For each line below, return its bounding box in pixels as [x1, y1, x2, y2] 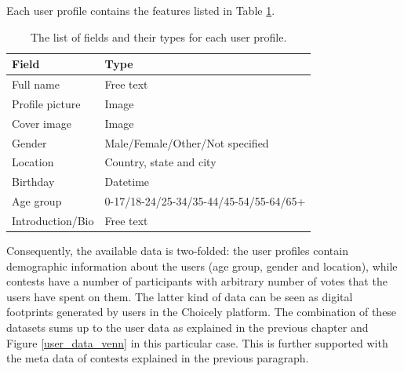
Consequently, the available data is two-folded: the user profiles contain [6, 242, 348, 259]
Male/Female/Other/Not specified [104, 134, 269, 151]
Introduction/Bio [12, 212, 94, 228]
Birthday [12, 173, 55, 190]
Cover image [12, 115, 71, 131]
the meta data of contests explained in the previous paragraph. [6, 350, 309, 366]
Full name [12, 76, 60, 93]
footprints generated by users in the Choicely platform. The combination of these [6, 304, 397, 320]
